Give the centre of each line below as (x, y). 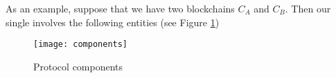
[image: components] (81, 45)
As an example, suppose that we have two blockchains (120, 8)
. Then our (308, 8)
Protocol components (78, 66)
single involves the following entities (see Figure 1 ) (113, 22)
